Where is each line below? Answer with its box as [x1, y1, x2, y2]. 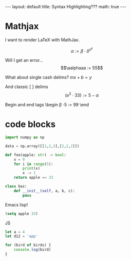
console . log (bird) [14, 247, 51, 252]
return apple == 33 [14, 175, 54, 180]
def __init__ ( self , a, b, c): [14, 188, 75, 193]
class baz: [5, 184, 27, 189]
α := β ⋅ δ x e [71, 46, 93, 54]
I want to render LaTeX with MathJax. [5, 37, 80, 42]
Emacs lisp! [5, 202, 28, 207]
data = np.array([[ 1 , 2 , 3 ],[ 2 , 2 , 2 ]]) [5, 144, 79, 149]
